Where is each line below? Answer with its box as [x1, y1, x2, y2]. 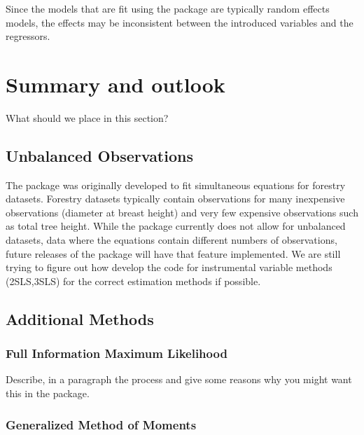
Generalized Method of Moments [6, 415, 197, 433]
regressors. [6, 29, 50, 43]
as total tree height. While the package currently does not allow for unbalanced [6, 219, 346, 233]
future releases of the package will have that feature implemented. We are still [6, 246, 341, 261]
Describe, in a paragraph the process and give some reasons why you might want [6, 372, 352, 387]
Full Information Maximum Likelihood [6, 345, 227, 362]
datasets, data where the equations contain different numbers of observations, [6, 233, 337, 247]
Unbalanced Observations [6, 144, 193, 166]
